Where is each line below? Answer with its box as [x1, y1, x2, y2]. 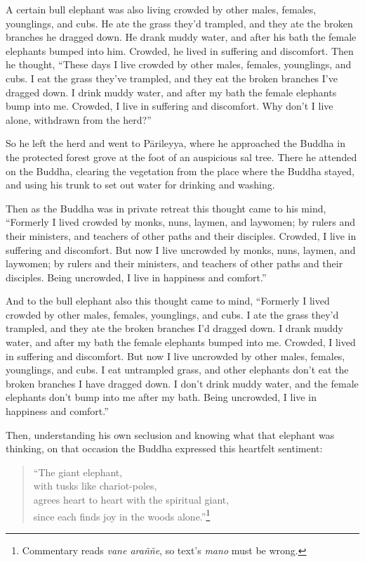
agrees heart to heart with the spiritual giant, [33, 492, 230, 506]
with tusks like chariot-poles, [33, 478, 157, 493]
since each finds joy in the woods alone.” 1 [33, 506, 211, 523]
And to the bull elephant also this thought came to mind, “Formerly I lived [6, 293, 330, 308]
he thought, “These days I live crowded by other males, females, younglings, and [6, 57, 352, 72]
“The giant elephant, [33, 464, 123, 479]
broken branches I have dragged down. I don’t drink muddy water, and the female [6, 376, 359, 390]
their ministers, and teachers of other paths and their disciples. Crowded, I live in [6, 228, 357, 243]
